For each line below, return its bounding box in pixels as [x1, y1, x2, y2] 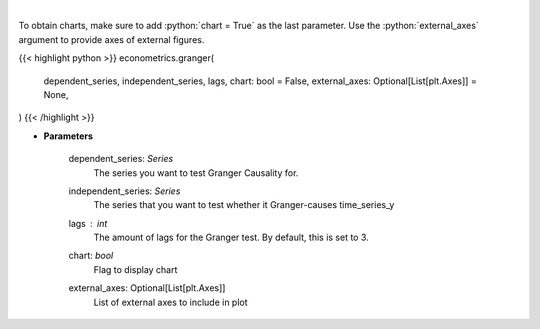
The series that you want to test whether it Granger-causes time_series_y [93, 199, 395, 211]
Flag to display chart [93, 263, 178, 275]
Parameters [43, 130, 94, 142]
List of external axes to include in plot [93, 296, 249, 308]
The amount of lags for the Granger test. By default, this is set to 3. [93, 231, 369, 244]
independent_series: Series [68, 185, 181, 197]
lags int [68, 217, 108, 229]
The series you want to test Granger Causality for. [93, 166, 299, 179]
